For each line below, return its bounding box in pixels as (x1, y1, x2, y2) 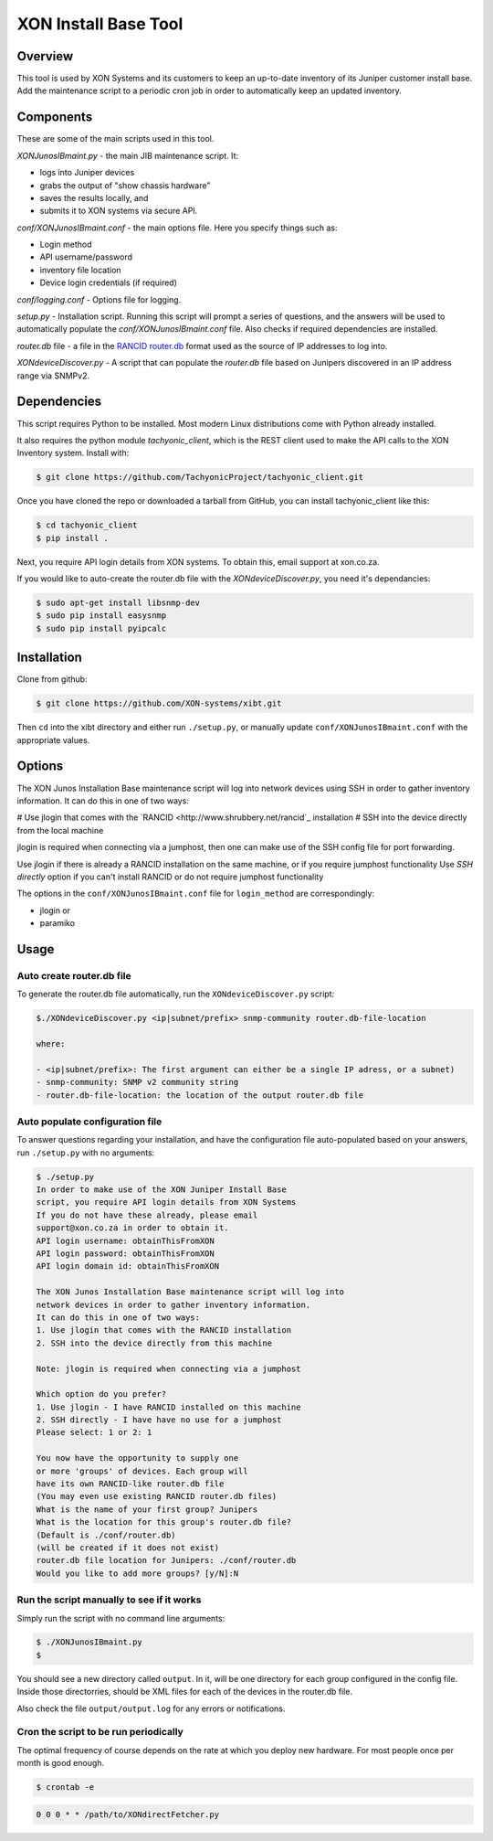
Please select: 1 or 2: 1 (36, 1427, 152, 1438)
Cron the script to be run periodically (16, 1726, 184, 1739)
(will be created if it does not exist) (36, 1542, 219, 1553)
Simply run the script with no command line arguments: (16, 1612, 226, 1623)
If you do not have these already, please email (36, 1209, 258, 1220)
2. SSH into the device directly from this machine (36, 1337, 273, 1348)
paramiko (39, 918, 76, 929)
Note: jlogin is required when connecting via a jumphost (36, 1363, 301, 1374)
